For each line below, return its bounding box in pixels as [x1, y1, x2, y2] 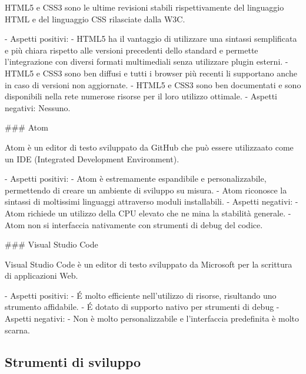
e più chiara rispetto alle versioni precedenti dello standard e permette [5, 44, 258, 56]
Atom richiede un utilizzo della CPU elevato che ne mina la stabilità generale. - [5, 206, 291, 219]
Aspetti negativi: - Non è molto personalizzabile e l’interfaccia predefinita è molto [5, 312, 299, 325]
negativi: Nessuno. [5, 101, 71, 113]
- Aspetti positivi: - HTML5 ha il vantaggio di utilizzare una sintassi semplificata [5, 32, 297, 45]
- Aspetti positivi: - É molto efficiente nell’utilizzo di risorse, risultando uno [5, 289, 277, 301]
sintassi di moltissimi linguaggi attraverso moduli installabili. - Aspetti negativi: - [5, 195, 298, 208]
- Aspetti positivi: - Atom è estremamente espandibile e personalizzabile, [5, 172, 267, 185]
